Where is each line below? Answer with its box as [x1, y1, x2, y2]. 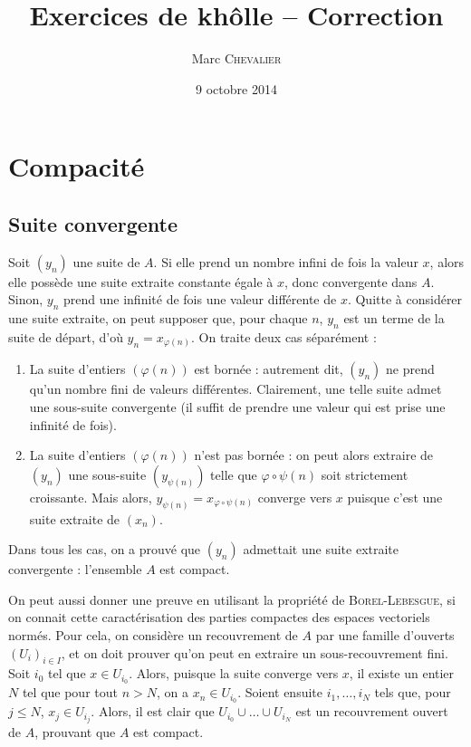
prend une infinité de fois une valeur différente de [63, 290, 337, 309]
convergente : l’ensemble [8, 560, 142, 579]
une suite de [72, 252, 140, 271]
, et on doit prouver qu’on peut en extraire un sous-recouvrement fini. [61, 643, 448, 662]
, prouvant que [34, 723, 116, 742]
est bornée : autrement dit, [194, 359, 343, 378]
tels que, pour [374, 683, 451, 702]
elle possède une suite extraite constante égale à [8, 272, 274, 291]
